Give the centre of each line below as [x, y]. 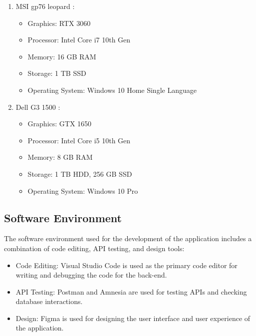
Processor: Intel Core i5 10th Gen [79, 140]
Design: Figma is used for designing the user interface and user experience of [133, 318]
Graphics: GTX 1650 [60, 124]
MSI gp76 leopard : [45, 6]
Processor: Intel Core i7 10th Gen [79, 40]
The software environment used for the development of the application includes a [128, 238]
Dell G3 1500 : [38, 107]
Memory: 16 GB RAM [62, 56]
